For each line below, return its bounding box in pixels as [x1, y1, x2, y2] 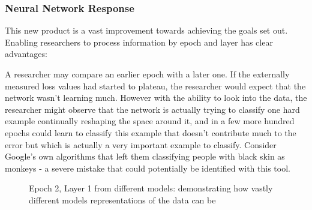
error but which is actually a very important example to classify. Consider [5, 138, 277, 151]
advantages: [5, 47, 47, 60]
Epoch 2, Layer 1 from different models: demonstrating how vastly [29, 182, 273, 194]
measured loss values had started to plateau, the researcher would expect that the [5, 79, 306, 92]
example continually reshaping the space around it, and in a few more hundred [5, 115, 295, 127]
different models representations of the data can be [29, 193, 216, 206]
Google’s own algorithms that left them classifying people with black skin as [5, 150, 285, 163]
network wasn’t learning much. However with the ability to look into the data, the [5, 91, 307, 104]
